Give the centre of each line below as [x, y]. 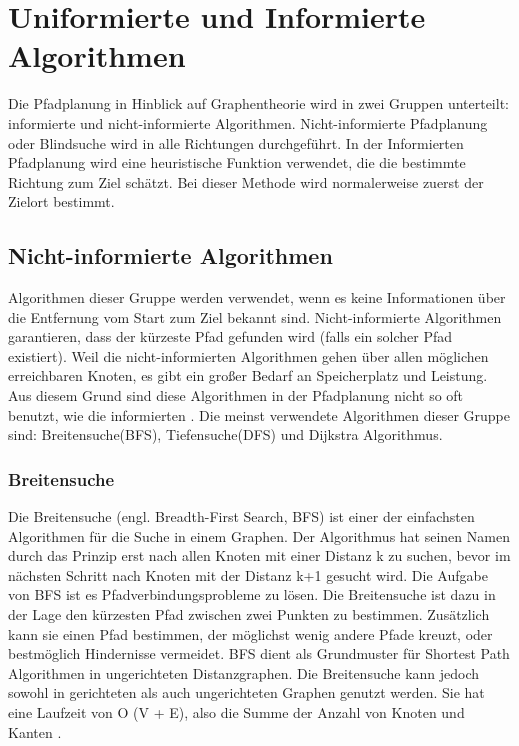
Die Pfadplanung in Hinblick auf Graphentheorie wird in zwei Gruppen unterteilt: [258, 103]
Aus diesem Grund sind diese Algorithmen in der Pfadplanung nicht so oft [236, 395]
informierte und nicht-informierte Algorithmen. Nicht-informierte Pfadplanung [248, 122]
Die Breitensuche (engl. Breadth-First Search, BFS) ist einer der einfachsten [241, 516]
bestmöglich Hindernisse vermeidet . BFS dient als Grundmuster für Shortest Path [259, 653]
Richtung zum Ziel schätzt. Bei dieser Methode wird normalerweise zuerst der [246, 181]
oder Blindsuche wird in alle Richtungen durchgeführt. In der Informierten [236, 142]
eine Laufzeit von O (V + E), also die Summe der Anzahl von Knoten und [236, 711]
